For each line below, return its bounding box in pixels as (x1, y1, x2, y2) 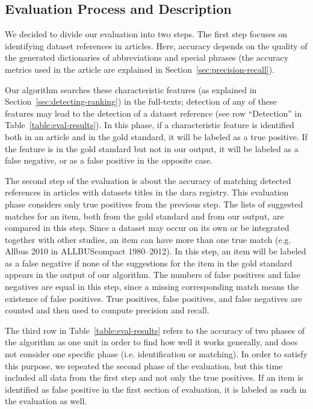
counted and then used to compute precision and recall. (5, 304, 209, 316)
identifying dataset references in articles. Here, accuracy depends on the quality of (5, 39, 308, 52)
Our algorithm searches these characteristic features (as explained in (5, 83, 257, 96)
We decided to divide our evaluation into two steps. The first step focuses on (5, 28, 288, 40)
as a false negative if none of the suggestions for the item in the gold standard (5, 256, 293, 269)
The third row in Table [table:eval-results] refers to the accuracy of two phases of (5, 324, 305, 336)
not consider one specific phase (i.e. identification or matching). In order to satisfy (5, 348, 308, 360)
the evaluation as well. (5, 395, 87, 407)
